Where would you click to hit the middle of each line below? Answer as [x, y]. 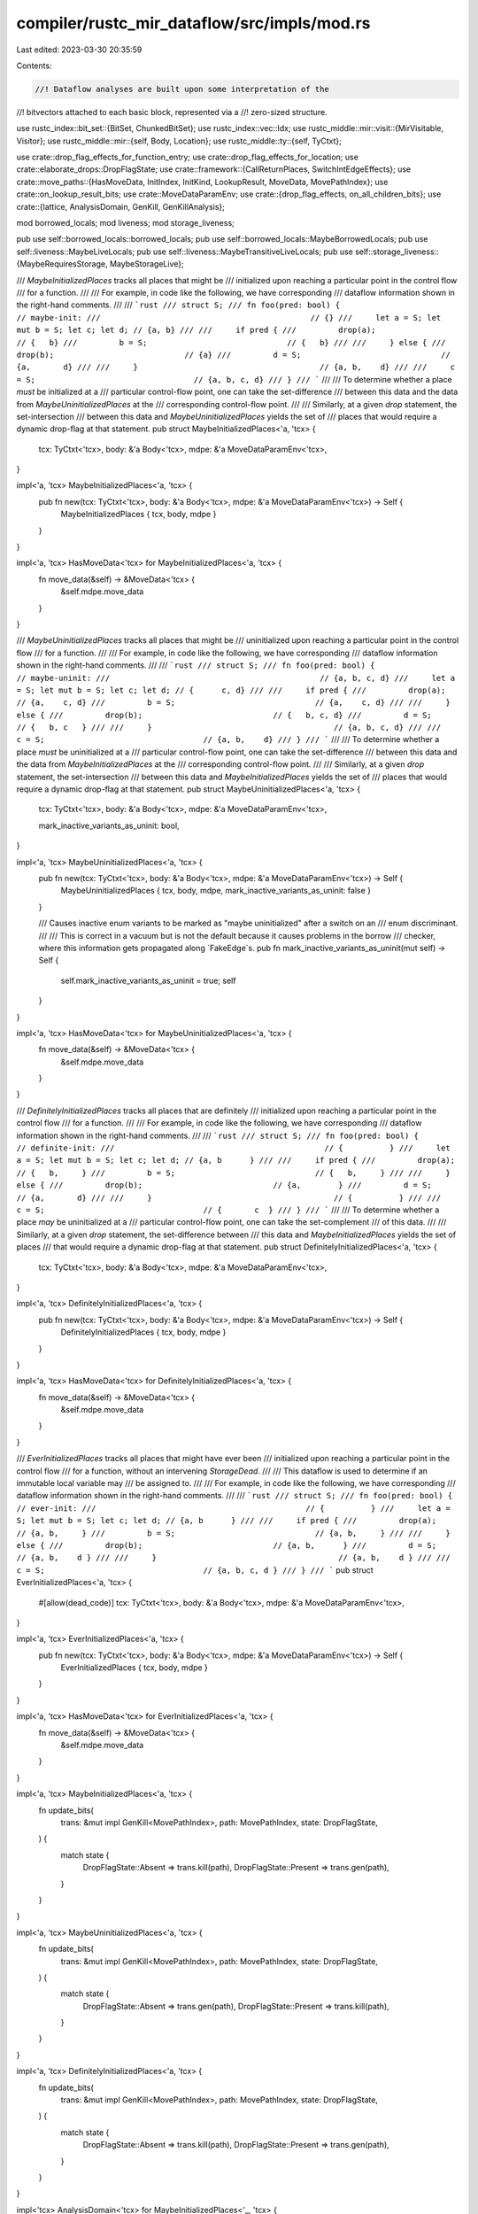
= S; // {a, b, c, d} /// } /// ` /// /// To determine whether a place [234, 379]
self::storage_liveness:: [397, 252]
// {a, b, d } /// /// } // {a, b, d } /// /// [233, 1558]
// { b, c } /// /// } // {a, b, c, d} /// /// [229, 728]
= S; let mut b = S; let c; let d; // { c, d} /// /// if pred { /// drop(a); [231, 690]
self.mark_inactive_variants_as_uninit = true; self [148, 980]
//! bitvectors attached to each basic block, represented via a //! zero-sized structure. [172, 112]
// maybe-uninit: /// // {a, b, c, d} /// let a [236, 678]
